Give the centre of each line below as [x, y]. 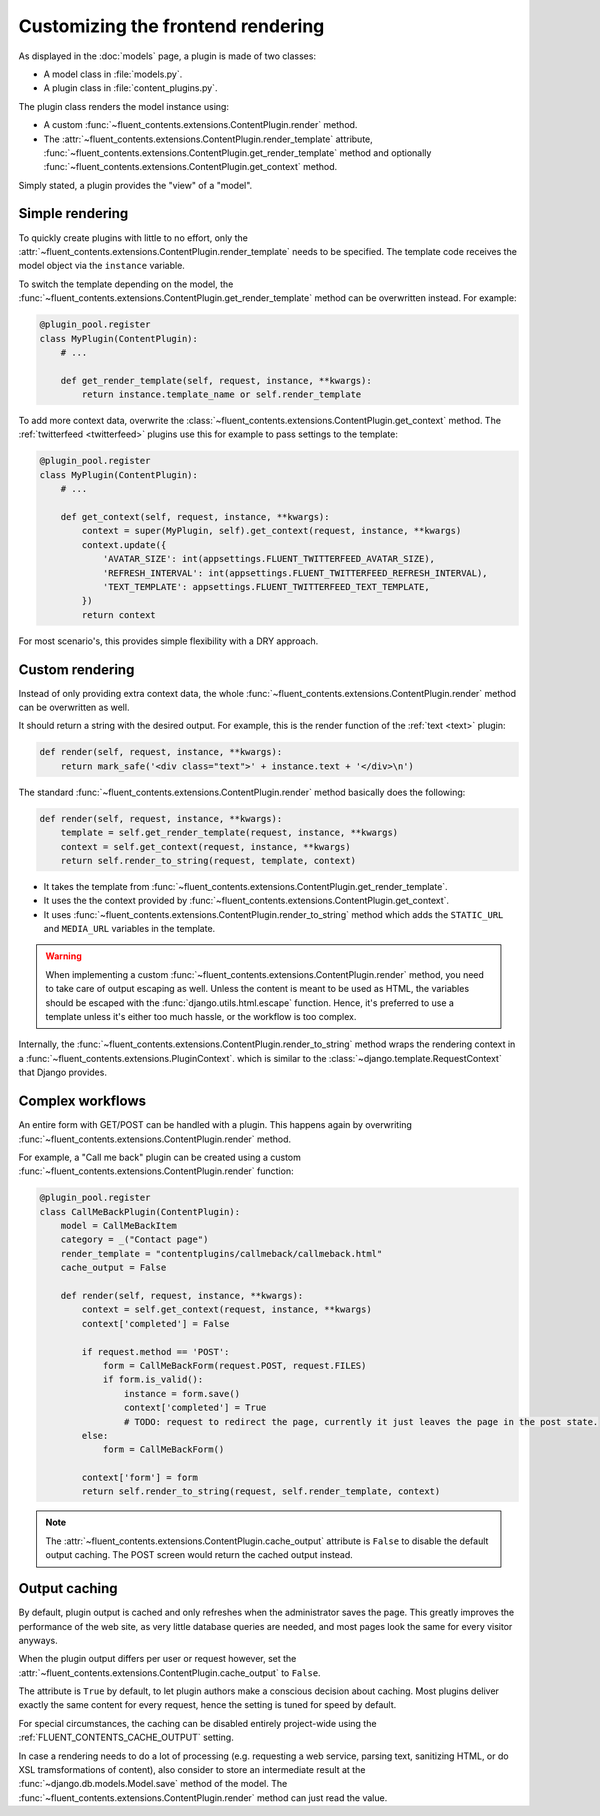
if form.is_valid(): [153, 1379]
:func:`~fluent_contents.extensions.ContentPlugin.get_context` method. [190, 167]
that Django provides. [62, 1072]
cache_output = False [113, 1268]
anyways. [38, 1640]
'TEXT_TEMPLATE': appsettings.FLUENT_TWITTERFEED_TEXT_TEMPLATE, [266, 586]
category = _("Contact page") [134, 1239]
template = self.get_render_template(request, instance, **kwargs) [229, 833]
